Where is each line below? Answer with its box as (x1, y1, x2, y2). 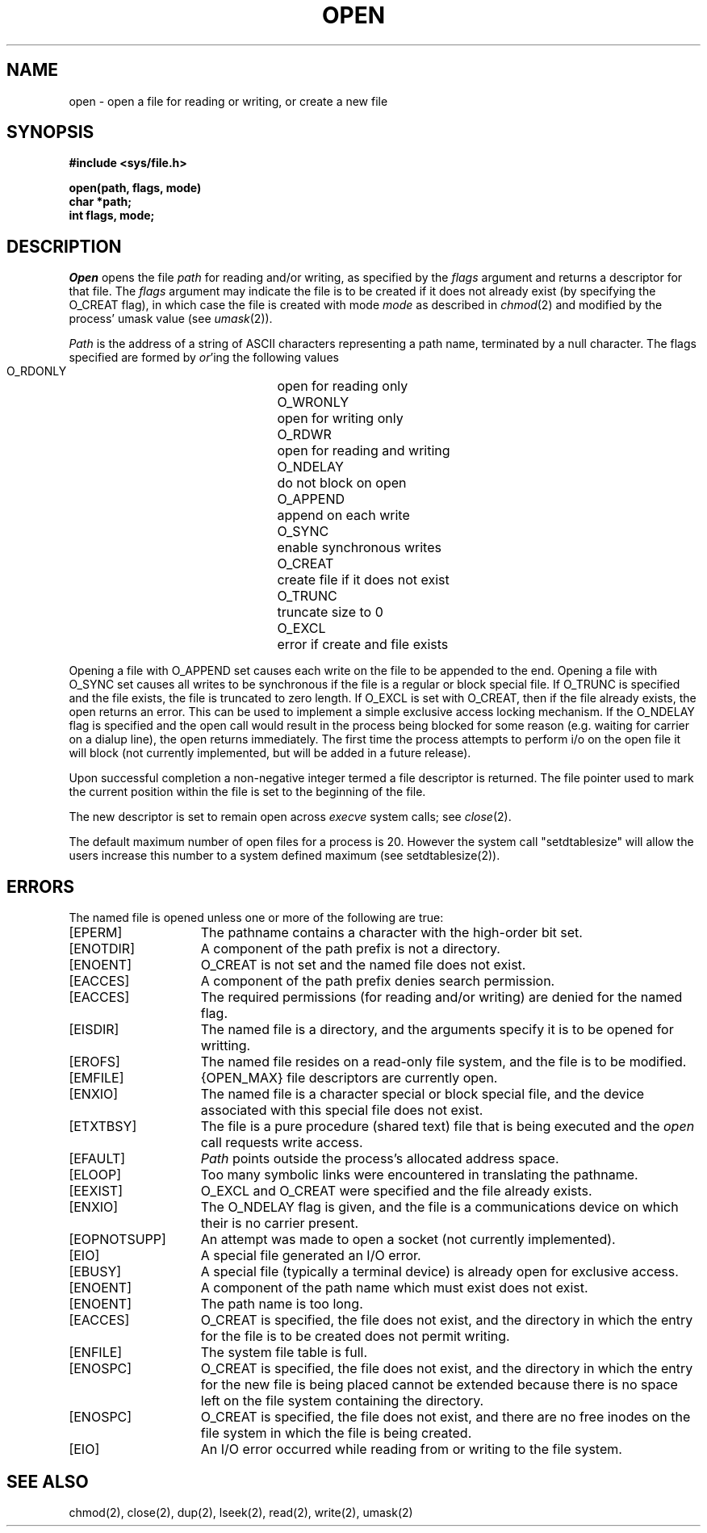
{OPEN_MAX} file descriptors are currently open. (200, 1070, 498, 1087)
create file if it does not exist (277, 572, 450, 588)
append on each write (277, 507, 410, 524)
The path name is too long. (200, 1296, 363, 1313)
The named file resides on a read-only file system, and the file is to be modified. (200, 1053, 687, 1070)
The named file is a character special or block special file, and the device (200, 1086, 645, 1103)
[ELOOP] (69, 1167, 121, 1183)
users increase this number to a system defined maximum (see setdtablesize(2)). (69, 848, 500, 863)
